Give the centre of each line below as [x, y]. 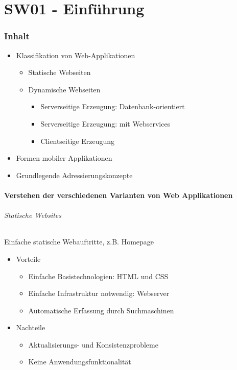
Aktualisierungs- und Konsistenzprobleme [93, 344]
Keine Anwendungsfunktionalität [80, 362]
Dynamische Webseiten [64, 89]
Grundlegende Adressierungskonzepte [74, 175]
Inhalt [17, 36]
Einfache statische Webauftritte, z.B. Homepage [79, 242]
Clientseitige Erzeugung [77, 141]
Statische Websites [33, 215]
